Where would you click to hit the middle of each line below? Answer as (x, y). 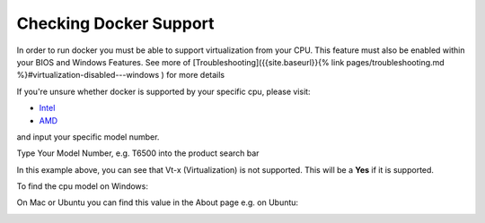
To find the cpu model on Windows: (82, 186)
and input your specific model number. (88, 137)
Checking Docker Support (115, 23)
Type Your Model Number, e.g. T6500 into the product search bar (138, 153)
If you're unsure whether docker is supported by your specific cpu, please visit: (163, 91)
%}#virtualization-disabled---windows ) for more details (120, 75)
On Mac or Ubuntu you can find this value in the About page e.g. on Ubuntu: (158, 202)
